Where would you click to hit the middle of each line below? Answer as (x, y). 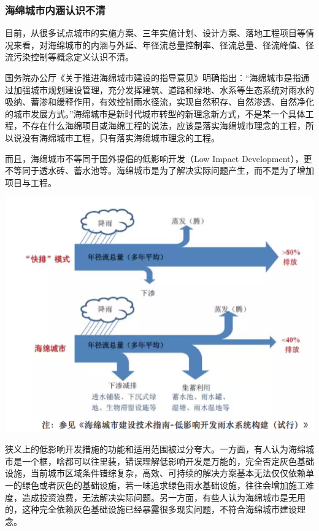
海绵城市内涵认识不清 (55, 10)
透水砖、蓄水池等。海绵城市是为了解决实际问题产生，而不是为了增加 (176, 170)
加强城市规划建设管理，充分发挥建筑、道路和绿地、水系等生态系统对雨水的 (163, 89)
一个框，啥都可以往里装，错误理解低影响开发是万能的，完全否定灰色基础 (168, 461)
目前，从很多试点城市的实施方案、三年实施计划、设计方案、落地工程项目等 (155, 33)
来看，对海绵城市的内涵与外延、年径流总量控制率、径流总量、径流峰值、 (159, 45)
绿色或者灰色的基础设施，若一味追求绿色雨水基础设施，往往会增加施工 (163, 485)
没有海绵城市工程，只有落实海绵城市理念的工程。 (121, 137)
